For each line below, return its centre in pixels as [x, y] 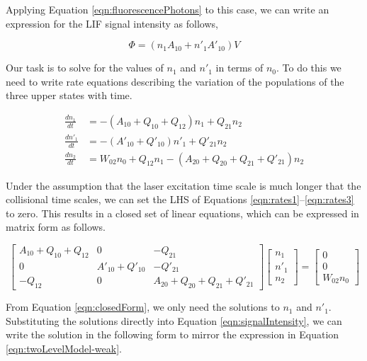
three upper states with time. [69, 95]
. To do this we [309, 68]
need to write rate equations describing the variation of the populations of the [175, 81]
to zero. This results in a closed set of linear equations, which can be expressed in [182, 213]
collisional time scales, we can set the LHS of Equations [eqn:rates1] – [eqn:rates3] [180, 199]
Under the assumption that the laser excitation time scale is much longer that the [183, 185]
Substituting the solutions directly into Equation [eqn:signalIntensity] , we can [174, 320]
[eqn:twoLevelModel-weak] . [64, 348]
